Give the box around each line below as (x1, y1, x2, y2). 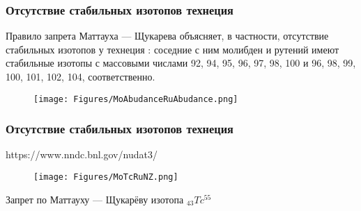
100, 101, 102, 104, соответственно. (6, 69, 155, 83)
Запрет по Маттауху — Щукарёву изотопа (6, 192, 184, 206)
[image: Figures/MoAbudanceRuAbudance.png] (33, 94, 238, 104)
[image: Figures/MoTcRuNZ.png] (33, 172, 178, 183)
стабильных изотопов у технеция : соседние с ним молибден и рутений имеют (6, 42, 339, 56)
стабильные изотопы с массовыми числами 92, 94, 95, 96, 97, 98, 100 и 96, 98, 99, (6, 56, 356, 70)
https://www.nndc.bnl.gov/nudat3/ (6, 147, 158, 162)
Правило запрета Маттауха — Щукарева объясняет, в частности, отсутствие (6, 28, 329, 43)
